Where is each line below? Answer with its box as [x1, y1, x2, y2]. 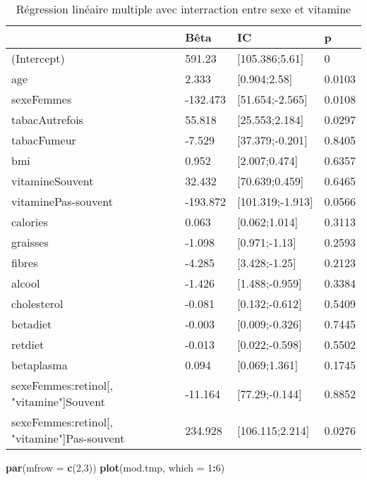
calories [11, 214, 48, 230]
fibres [11, 254, 38, 271]
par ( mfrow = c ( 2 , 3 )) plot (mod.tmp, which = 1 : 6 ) [6, 460, 225, 474]
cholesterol [11, 295, 64, 312]
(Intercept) [11, 50, 65, 66]
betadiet [11, 316, 52, 332]
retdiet [11, 336, 44, 352]
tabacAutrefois [11, 111, 83, 128]
